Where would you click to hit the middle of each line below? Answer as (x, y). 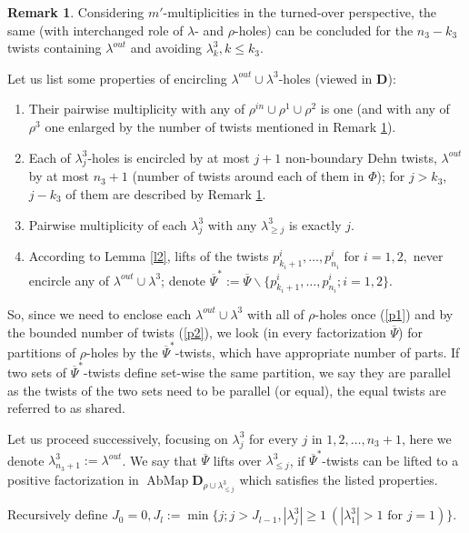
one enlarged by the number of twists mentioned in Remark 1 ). (220, 126)
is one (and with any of (385, 109)
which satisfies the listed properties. (339, 479)
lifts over (237, 460)
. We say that (160, 460)
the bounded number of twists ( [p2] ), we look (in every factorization (197, 332)
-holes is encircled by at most (169, 157)
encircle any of (69, 280)
